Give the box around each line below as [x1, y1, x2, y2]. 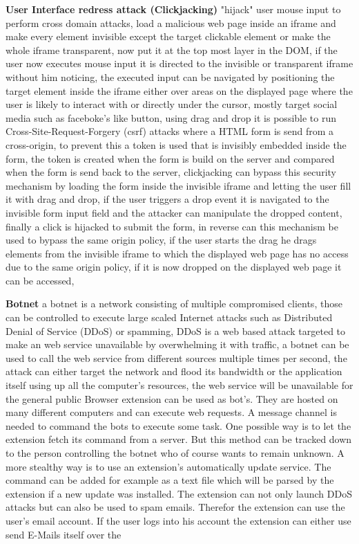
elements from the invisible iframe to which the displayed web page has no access [6, 246, 349, 260]
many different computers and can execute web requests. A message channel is [6, 405, 337, 419]
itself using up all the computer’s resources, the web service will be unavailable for [6, 378, 353, 392]
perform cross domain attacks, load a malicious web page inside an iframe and [6, 15, 336, 30]
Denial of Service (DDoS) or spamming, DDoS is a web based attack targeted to [6, 323, 346, 338]
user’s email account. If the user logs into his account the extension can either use [6, 513, 351, 527]
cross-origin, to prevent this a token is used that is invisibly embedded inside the [6, 137, 347, 152]
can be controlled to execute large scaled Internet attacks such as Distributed [6, 310, 333, 325]
